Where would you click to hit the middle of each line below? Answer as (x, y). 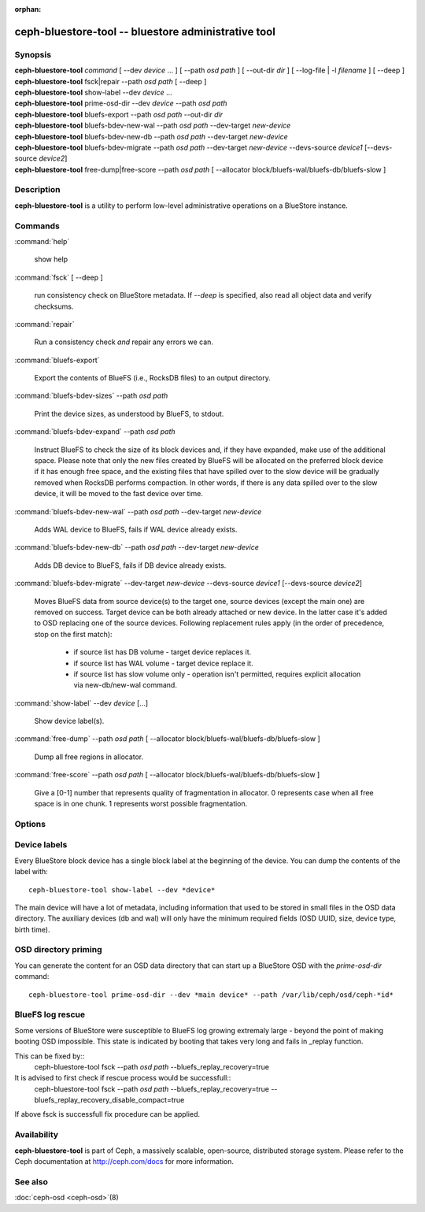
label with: (31, 872)
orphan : (28, 9)
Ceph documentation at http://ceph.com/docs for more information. (124, 1161)
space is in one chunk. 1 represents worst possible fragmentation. (141, 804)
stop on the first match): (74, 634)
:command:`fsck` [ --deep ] (59, 277)
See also (31, 1181)
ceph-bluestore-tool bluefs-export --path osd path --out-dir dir (119, 114)
